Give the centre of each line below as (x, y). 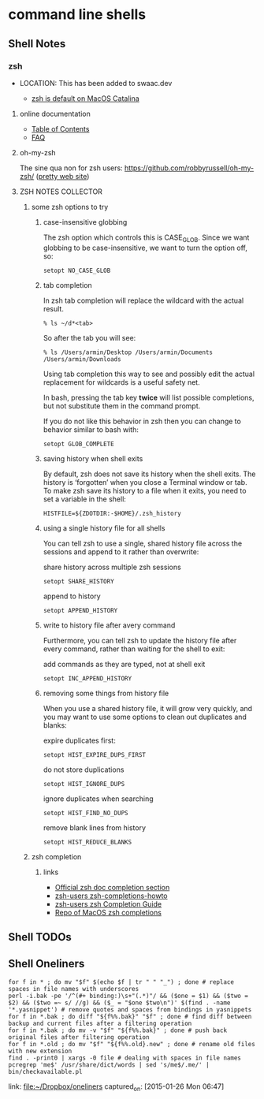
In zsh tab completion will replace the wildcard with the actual (143, 300)
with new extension (40, 1051)
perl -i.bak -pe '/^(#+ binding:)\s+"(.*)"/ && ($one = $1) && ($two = (128, 996)
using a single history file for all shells (104, 528)
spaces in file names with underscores (74, 989)
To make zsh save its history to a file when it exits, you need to (145, 490)
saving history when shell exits (93, 458)
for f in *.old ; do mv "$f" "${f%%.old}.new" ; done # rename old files (132, 1044)
